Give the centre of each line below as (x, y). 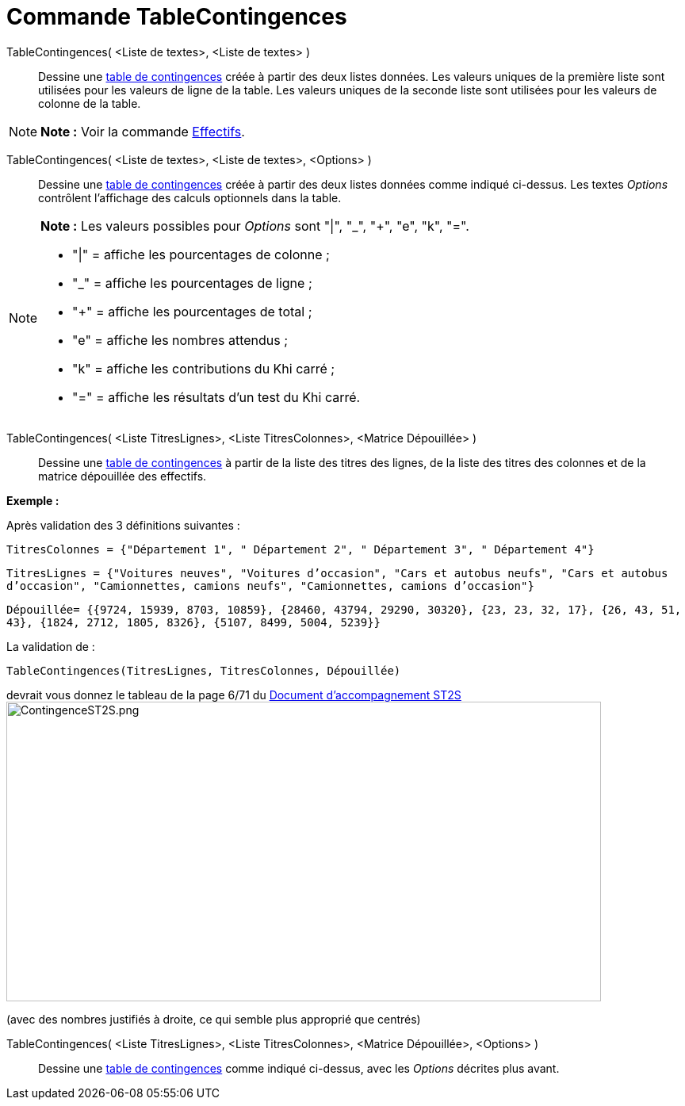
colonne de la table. (90, 103)
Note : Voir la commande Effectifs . (143, 131)
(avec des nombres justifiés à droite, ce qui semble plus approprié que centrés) (214, 1019)
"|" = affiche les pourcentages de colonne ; (201, 254)
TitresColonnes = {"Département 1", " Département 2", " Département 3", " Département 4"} (300, 549)
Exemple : (33, 500)
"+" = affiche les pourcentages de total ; (192, 311)
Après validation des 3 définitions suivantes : (123, 525)
